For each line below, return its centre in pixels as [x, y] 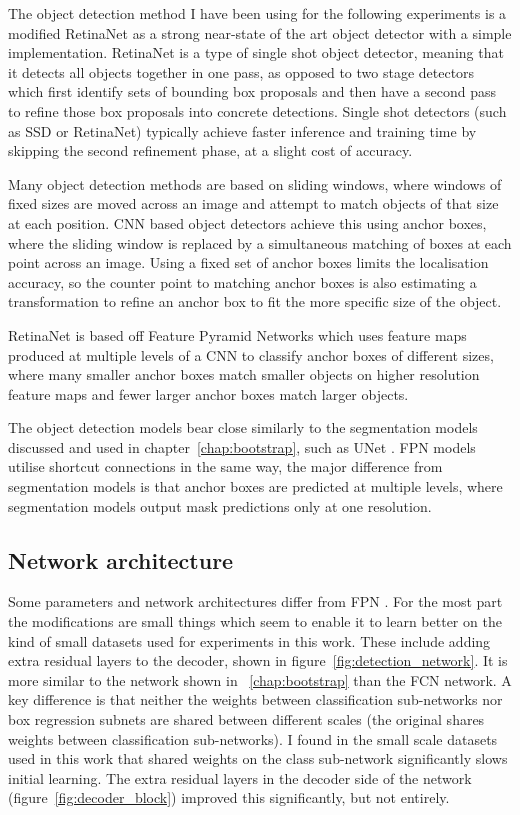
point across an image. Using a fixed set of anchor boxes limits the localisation [248, 262]
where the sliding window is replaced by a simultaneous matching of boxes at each [260, 242]
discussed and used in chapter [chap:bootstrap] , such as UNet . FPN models [242, 446]
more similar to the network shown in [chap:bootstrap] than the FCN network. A [260, 679]
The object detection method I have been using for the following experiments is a [257, 13]
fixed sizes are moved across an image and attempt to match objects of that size [253, 203]
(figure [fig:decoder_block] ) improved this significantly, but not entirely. [229, 797]
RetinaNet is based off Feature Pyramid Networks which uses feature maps [237, 334]
